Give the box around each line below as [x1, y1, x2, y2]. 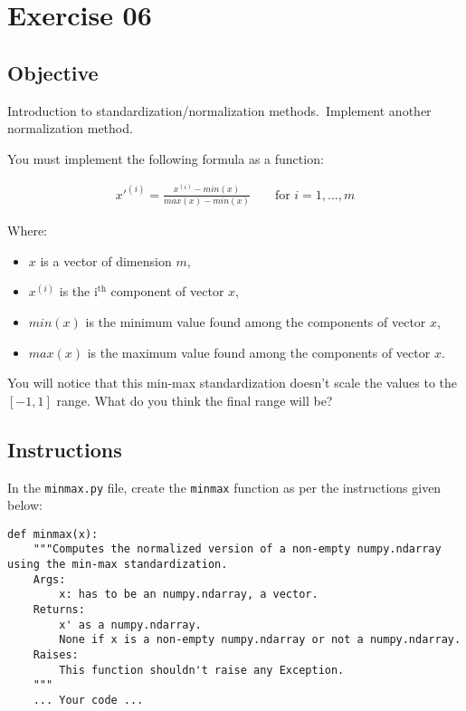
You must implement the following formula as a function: [7, 149, 324, 168]
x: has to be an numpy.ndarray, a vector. [59, 588, 319, 601]
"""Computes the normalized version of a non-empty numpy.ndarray [33, 543, 442, 556]
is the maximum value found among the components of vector [87, 342, 431, 361]
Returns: [33, 603, 85, 617]
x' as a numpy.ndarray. [59, 618, 202, 631]
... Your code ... [33, 694, 144, 707]
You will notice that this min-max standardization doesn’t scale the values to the [7, 373, 458, 392]
